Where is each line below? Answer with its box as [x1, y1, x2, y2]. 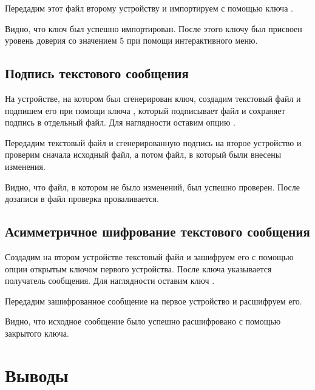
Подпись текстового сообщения [5, 64, 189, 82]
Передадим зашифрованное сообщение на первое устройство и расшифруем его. [5, 294, 302, 307]
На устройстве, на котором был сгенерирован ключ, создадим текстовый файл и [5, 92, 301, 104]
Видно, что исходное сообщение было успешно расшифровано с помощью [5, 315, 281, 328]
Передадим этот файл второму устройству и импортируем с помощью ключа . [5, 2, 293, 14]
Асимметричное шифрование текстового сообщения [5, 222, 310, 241]
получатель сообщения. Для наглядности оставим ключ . [5, 274, 215, 287]
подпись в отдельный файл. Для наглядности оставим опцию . [5, 116, 235, 129]
